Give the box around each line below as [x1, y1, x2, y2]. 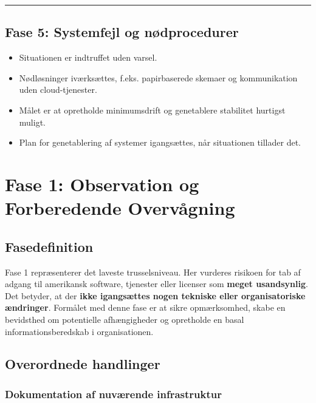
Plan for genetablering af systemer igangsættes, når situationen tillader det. [19, 136, 301, 149]
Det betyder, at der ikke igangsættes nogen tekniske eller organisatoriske [5, 289, 306, 302]
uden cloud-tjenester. [19, 83, 97, 96]
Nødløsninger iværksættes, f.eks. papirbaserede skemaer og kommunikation [19, 71, 298, 84]
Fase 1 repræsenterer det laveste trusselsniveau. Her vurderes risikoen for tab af [5, 265, 301, 278]
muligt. [19, 115, 46, 128]
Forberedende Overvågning [5, 195, 235, 220]
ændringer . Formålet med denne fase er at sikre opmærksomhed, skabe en [5, 301, 286, 314]
